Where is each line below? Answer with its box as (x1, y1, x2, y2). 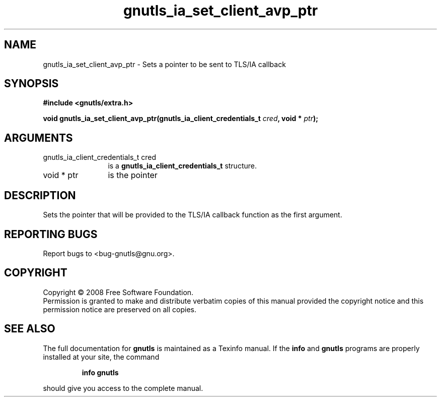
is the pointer (108, 170, 158, 181)
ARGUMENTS (4, 131, 73, 144)
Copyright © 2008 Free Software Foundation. (43, 288, 194, 297)
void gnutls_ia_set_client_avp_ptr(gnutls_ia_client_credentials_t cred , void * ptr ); (43, 114, 319, 123)
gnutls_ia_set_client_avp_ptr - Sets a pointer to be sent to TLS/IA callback (43, 60, 286, 69)
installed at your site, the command (43, 352, 160, 361)
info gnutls (82, 368, 119, 377)
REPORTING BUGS (4, 227, 98, 241)
